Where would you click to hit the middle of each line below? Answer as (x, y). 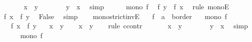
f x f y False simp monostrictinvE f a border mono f (115, 16)
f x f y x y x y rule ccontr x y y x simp (129, 26)
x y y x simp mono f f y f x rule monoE (126, 6)
